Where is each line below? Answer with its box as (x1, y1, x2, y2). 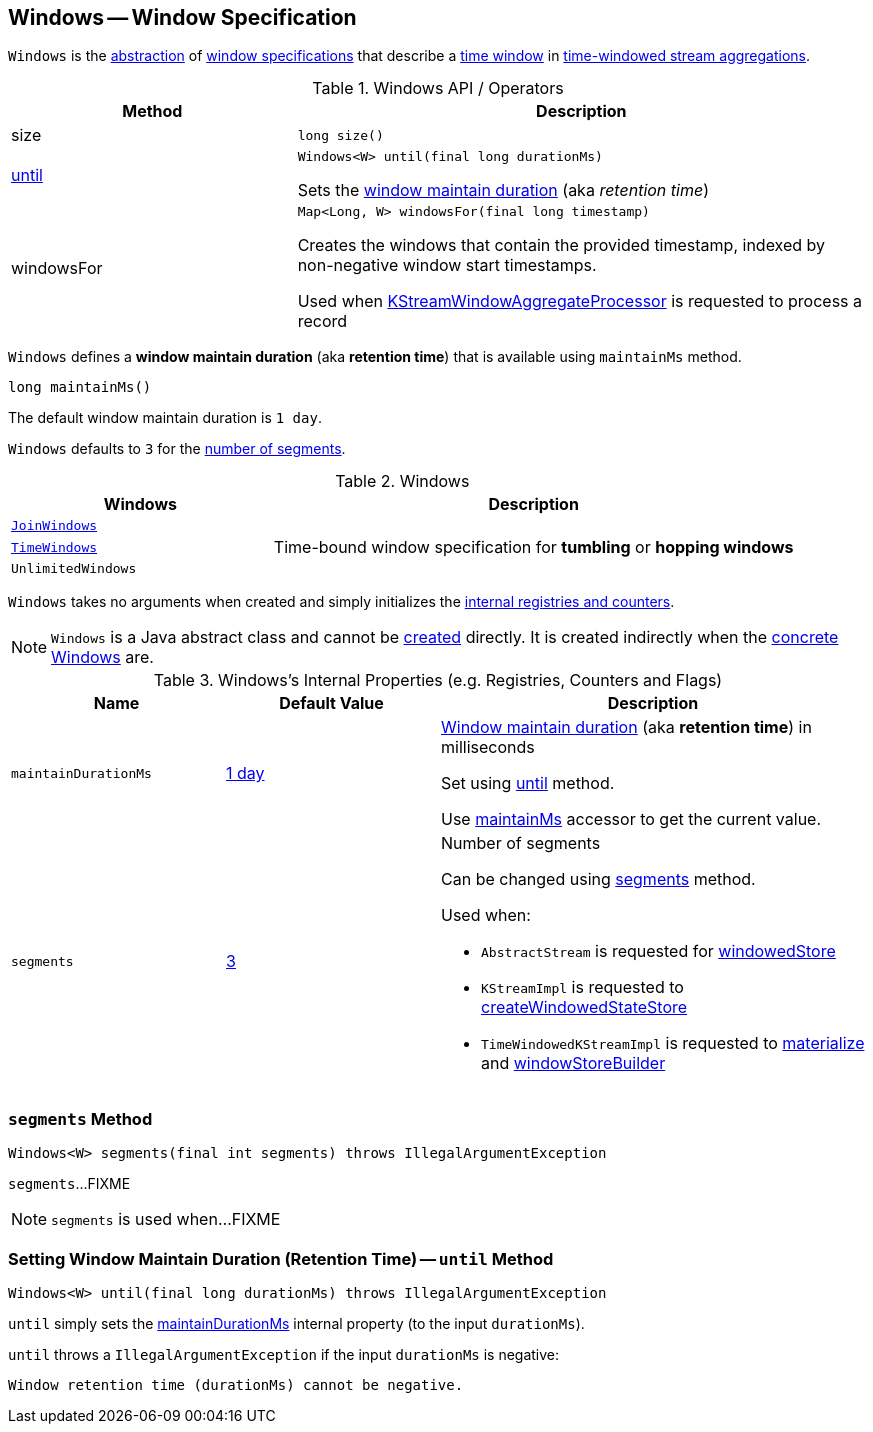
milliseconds (441, 737, 535, 758)
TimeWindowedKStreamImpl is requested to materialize (481, 1033, 865, 1054)
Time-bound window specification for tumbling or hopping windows (273, 537, 794, 558)
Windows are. (51, 647, 154, 668)
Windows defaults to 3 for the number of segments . (8, 440, 346, 458)
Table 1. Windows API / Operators (312, 78, 564, 99)
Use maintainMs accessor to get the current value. (441, 809, 822, 830)
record (297, 311, 348, 332)
